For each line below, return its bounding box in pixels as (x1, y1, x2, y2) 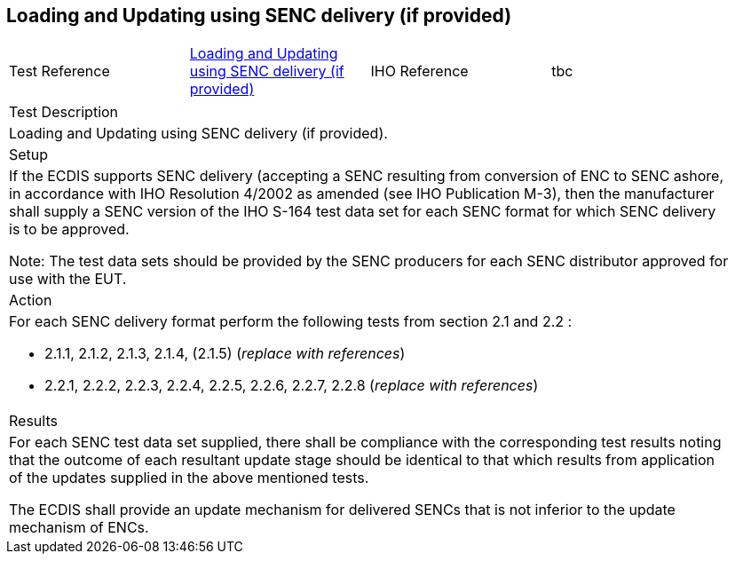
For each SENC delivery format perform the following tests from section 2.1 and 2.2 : (9, 312, 573, 331)
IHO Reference (370, 62, 469, 81)
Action (9, 291, 52, 310)
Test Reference (9, 62, 110, 81)
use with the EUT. (9, 270, 127, 288)
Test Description (9, 103, 119, 122)
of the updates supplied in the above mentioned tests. (9, 469, 369, 487)
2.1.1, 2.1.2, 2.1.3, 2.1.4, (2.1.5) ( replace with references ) (44, 344, 406, 363)
